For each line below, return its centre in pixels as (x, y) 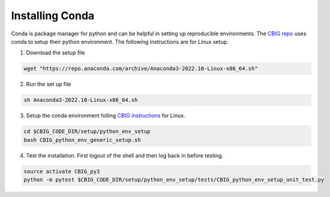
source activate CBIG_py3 (62, 171)
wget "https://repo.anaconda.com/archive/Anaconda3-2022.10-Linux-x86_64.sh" (141, 69)
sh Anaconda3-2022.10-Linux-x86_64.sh (81, 100)
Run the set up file (49, 84)
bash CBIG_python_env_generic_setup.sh (82, 140)
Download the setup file (55, 53)
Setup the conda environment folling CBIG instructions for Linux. (106, 116)
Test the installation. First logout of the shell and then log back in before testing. (125, 155)
